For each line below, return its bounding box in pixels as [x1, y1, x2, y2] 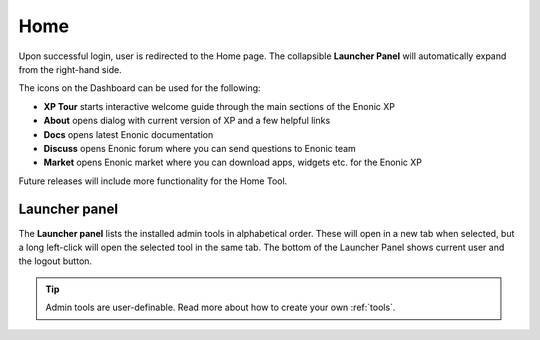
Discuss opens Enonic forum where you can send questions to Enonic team [43, 142, 357, 154]
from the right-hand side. [18, 63, 122, 75]
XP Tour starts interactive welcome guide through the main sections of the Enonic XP [43, 100, 395, 112]
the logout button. [18, 255, 93, 267]
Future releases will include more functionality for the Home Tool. [18, 175, 288, 187]
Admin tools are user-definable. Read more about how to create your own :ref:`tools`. [45, 301, 396, 314]
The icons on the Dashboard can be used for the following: [18, 82, 261, 94]
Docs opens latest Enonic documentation [43, 128, 214, 140]
